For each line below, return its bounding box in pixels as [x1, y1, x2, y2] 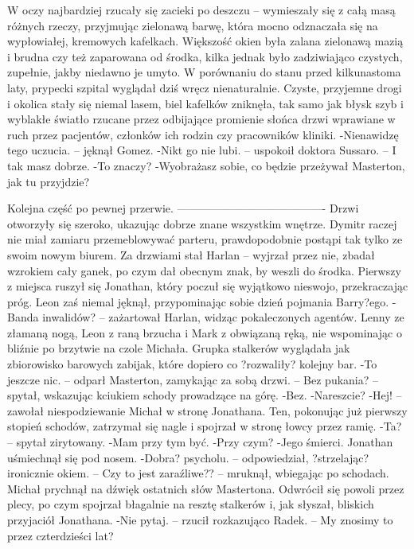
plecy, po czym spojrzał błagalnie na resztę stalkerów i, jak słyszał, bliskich [7, 496, 374, 512]
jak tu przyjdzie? [7, 173, 90, 189]
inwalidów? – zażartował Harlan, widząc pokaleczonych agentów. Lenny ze [42, 309, 404, 325]
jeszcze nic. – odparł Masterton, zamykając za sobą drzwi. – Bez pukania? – [7, 371, 379, 387]
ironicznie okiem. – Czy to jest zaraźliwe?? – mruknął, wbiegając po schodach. [7, 465, 389, 481]
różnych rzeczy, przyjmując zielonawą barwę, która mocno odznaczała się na [7, 17, 378, 33]
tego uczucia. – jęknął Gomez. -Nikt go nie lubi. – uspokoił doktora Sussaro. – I [7, 142, 396, 158]
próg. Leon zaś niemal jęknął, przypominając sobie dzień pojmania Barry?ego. [7, 293, 389, 310]
